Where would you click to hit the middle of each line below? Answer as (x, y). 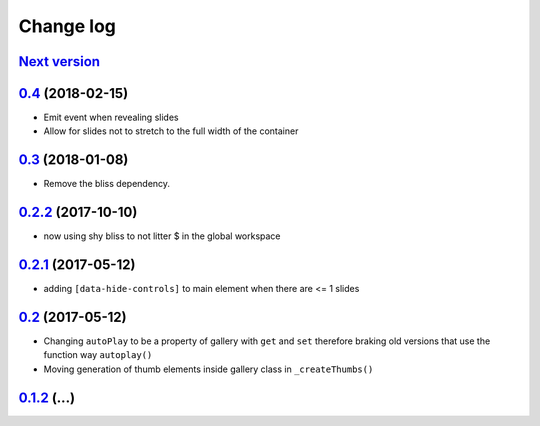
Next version (59, 61)
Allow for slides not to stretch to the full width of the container (171, 131)
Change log (67, 26)
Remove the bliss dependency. (106, 184)
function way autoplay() (98, 355)
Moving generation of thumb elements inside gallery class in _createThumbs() (208, 369)
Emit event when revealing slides (111, 117)
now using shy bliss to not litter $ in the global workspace (162, 236)
